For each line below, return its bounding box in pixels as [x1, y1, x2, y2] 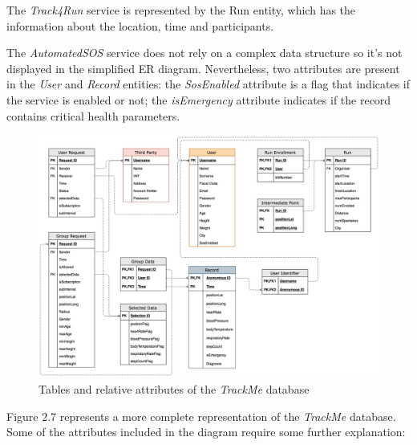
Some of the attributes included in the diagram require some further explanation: [6, 423, 406, 440]
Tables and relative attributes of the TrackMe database [38, 381, 310, 398]
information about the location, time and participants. [6, 17, 274, 34]
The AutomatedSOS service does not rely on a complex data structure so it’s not [6, 44, 403, 61]
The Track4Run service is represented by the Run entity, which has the [6, 2, 356, 18]
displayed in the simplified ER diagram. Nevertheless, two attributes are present [6, 59, 400, 76]
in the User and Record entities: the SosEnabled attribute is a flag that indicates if [6, 76, 411, 92]
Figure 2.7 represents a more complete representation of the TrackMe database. [6, 407, 396, 424]
